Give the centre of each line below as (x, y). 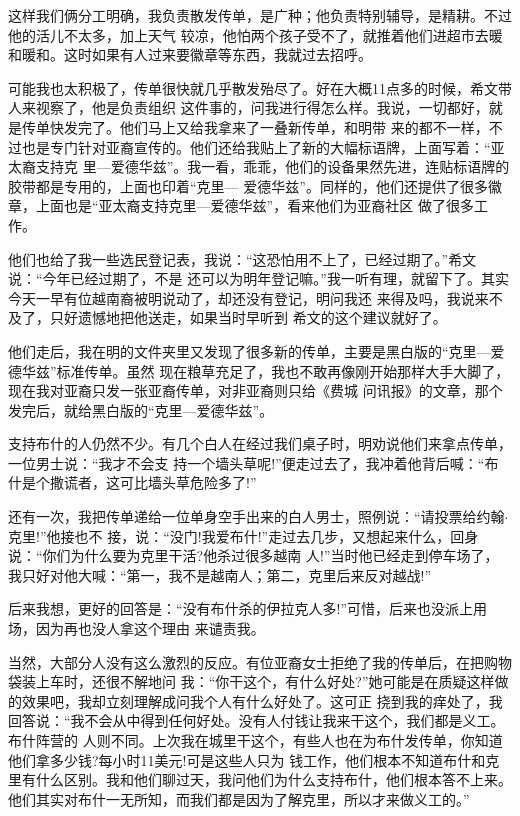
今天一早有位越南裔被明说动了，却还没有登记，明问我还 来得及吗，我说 (241, 297)
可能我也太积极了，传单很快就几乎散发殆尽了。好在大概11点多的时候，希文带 (260, 87)
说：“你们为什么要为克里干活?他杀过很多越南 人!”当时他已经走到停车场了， (253, 555)
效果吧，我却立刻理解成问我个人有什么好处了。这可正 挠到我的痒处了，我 (262, 700)
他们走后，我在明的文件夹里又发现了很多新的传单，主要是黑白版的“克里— (249, 350)
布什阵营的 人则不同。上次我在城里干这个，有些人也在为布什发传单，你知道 (255, 740)
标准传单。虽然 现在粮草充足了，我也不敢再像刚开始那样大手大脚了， (283, 370)
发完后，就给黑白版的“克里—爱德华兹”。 (141, 409)
